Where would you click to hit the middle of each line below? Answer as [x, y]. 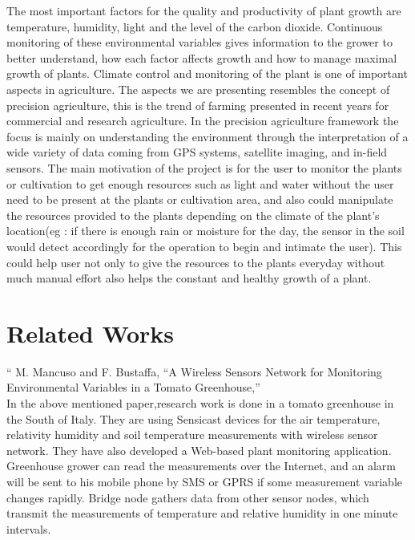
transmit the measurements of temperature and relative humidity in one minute [202, 513]
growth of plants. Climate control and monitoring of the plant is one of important [207, 73]
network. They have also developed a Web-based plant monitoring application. [199, 450]
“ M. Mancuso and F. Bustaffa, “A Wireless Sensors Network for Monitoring [194, 371]
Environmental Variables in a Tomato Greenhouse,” [133, 387]
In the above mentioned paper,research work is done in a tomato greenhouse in [200, 403]
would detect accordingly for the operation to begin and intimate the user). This [204, 246]
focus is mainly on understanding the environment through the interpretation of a [207, 136]
